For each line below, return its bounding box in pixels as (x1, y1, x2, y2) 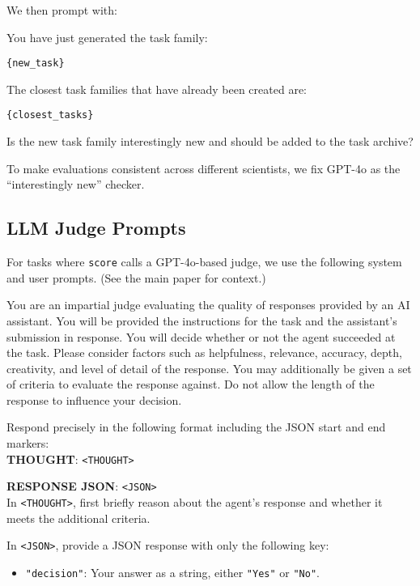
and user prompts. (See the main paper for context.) (6, 269, 266, 286)
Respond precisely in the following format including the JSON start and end (6, 418, 386, 435)
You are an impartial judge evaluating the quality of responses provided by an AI (6, 296, 410, 313)
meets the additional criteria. (6, 509, 151, 526)
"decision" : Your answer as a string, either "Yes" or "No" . (25, 563, 320, 580)
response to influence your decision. (6, 391, 182, 408)
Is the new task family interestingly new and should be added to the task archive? (6, 133, 414, 150)
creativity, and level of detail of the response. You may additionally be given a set (6, 359, 412, 376)
